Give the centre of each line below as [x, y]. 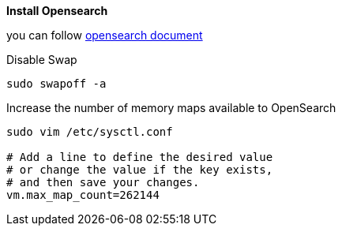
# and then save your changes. [103, 182]
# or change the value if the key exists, [140, 170]
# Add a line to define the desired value [140, 157]
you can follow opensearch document [105, 35]
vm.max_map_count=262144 [83, 195]
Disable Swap [42, 60]
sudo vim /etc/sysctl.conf [90, 132]
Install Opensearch [57, 11]
